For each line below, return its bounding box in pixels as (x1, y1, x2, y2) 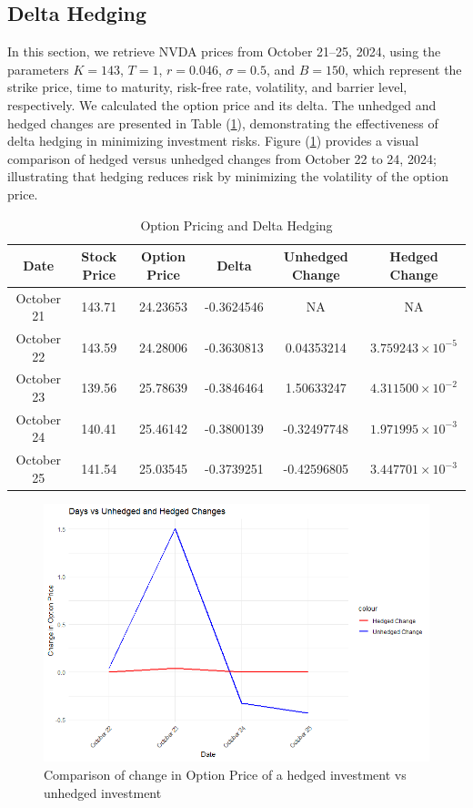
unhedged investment (44, 782, 162, 802)
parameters (7, 59, 69, 78)
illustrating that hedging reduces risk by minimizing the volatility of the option (7, 167, 448, 186)
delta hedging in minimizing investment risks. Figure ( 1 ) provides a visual (7, 131, 419, 150)
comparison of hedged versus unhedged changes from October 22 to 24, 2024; (7, 148, 437, 168)
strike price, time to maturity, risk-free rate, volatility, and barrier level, (7, 77, 408, 97)
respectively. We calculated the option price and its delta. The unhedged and (7, 95, 437, 114)
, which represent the (345, 59, 462, 78)
